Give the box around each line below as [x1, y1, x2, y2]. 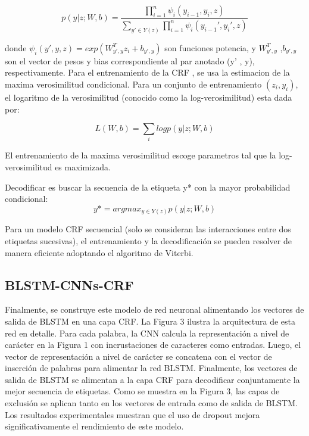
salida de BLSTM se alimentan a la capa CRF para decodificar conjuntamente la [5, 373, 300, 385]
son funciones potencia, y [164, 41, 256, 54]
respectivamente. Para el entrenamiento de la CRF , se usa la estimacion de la [5, 66, 290, 79]
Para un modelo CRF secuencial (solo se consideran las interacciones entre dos [5, 223, 291, 235]
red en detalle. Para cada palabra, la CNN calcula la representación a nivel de [5, 326, 289, 339]
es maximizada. [55, 161, 111, 173]
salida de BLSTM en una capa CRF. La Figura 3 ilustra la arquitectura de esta [5, 314, 296, 327]
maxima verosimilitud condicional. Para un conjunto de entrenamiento [5, 77, 262, 90]
